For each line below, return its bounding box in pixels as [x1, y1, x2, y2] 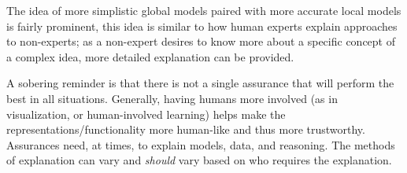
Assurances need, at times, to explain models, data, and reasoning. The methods [6, 136, 395, 153]
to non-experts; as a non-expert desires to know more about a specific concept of [6, 33, 396, 50]
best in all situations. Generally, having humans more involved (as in [6, 90, 338, 106]
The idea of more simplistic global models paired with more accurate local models [6, 2, 401, 18]
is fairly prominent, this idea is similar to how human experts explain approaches [6, 17, 398, 34]
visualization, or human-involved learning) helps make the [6, 105, 286, 122]
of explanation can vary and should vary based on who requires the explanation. [6, 152, 392, 168]
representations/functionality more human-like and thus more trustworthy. [6, 121, 365, 138]
